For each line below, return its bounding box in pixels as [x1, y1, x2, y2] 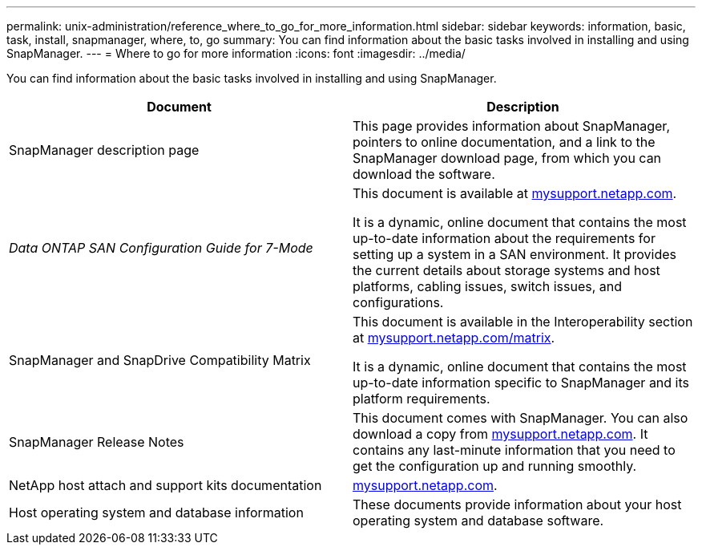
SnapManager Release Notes [9, 434, 184, 450]
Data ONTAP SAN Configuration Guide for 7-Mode [9, 240, 313, 256]
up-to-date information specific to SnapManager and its [353, 375, 690, 391]
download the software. [353, 166, 495, 182]
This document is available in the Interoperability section [353, 314, 693, 330]
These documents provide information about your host [353, 496, 682, 513]
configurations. [353, 294, 444, 310]
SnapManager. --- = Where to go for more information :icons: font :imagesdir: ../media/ [6, 47, 466, 60]
